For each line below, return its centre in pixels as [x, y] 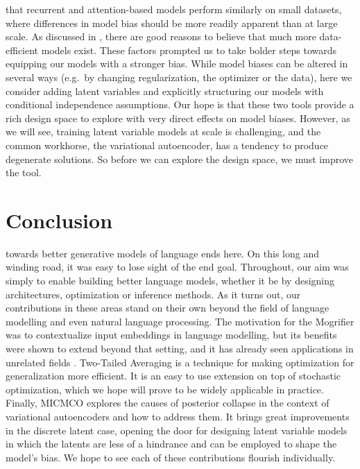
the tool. [24, 172]
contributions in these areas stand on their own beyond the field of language [168, 308]
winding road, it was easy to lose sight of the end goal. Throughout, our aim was [177, 267]
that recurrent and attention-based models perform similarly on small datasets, [174, 9]
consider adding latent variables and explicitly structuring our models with [165, 91]
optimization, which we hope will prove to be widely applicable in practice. [165, 389]
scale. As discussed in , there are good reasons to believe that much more [161, 36]
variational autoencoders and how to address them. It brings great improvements [178, 416]
